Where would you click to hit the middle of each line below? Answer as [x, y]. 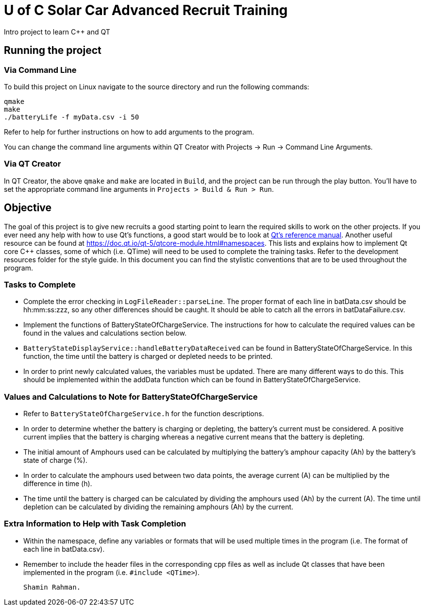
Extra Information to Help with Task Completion [95, 524]
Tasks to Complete [40, 284]
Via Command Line [40, 70]
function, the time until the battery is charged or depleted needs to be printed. [148, 356]
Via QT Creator [33, 164]
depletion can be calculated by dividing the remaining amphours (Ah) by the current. [158, 507]
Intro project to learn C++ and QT [57, 32]
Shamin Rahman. [52, 587]
